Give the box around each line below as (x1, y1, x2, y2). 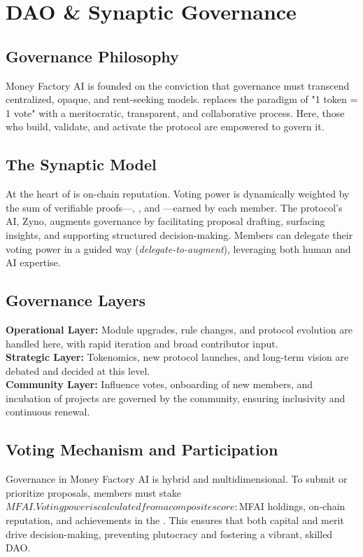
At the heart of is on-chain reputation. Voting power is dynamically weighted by (6, 186, 350, 201)
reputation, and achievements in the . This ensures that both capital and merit (6, 513, 344, 528)
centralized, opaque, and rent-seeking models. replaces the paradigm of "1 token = (6, 92, 358, 106)
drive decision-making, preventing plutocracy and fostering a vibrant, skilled (6, 526, 333, 541)
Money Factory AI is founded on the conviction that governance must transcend (6, 78, 350, 92)
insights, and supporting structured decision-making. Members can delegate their (6, 227, 353, 242)
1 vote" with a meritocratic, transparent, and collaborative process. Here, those (6, 105, 345, 120)
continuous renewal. (6, 404, 90, 419)
